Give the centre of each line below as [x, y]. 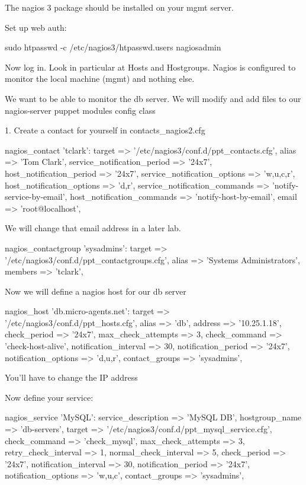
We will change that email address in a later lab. [93, 228]
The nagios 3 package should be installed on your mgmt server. [119, 7]
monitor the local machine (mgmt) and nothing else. [100, 79]
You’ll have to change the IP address [71, 377]
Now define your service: [49, 397]
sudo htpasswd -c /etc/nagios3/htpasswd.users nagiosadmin [113, 47]
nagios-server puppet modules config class [80, 110]
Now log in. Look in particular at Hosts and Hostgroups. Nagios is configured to [150, 67]
